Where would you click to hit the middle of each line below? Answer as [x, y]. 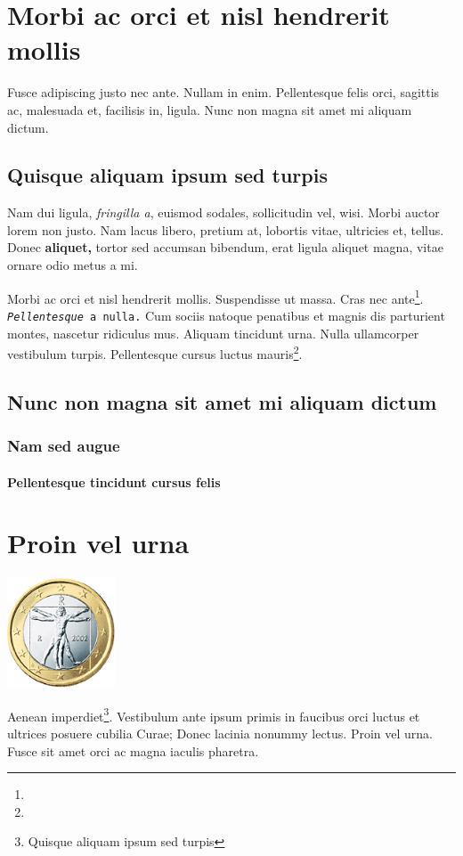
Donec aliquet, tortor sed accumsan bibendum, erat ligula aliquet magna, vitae [225, 247]
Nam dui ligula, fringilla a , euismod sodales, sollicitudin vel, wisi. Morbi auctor [223, 212]
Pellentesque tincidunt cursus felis [114, 481]
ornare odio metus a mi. [73, 265]
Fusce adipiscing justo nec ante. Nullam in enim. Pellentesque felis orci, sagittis [223, 92]
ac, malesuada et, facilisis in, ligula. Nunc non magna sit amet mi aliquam [210, 109]
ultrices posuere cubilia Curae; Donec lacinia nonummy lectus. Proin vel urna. [220, 734]
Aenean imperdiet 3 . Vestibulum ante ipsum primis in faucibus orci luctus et [214, 714]
